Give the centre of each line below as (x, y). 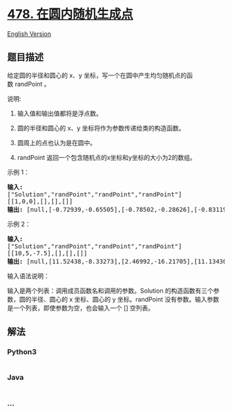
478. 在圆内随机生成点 (70, 14)
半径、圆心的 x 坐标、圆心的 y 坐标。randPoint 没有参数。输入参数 (125, 299)
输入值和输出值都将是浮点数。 (59, 113)
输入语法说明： (28, 276)
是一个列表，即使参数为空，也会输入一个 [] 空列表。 (81, 308)
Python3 (22, 352)
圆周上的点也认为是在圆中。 (57, 143)
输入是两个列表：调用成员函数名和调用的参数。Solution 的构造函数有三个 (110, 291)
